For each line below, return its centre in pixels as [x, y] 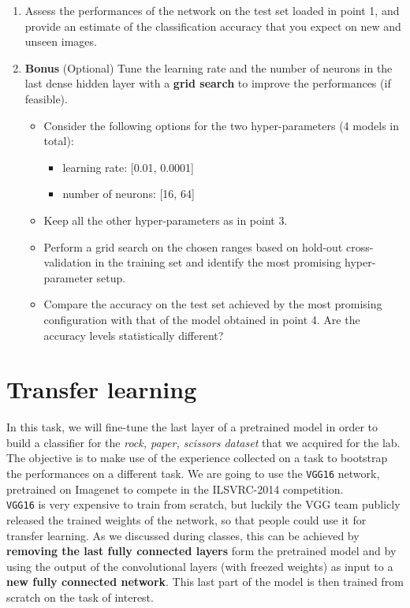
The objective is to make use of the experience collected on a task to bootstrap [197, 458]
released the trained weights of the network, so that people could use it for [186, 519]
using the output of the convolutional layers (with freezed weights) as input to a [200, 566]
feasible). [46, 98]
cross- [360, 246]
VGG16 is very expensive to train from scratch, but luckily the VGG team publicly [203, 504]
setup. [111, 277]
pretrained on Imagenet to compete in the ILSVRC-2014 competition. [175, 489]
